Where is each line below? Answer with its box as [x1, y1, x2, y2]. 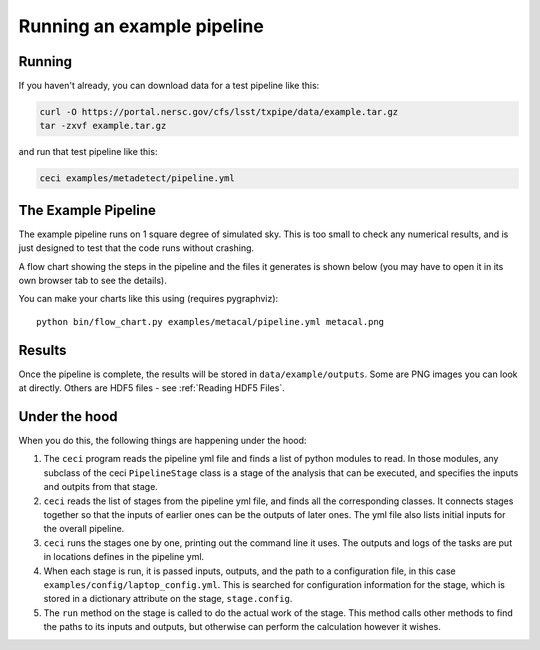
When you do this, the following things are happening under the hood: [18, 435, 307, 447]
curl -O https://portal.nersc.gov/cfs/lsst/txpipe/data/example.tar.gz [39, 106, 399, 118]
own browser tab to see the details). [18, 275, 167, 287]
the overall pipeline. [43, 523, 125, 535]
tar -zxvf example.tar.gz [39, 120, 167, 132]
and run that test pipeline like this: [18, 146, 158, 158]
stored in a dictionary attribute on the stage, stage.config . [43, 593, 293, 605]
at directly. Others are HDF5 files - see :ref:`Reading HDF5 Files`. [18, 382, 285, 394]
